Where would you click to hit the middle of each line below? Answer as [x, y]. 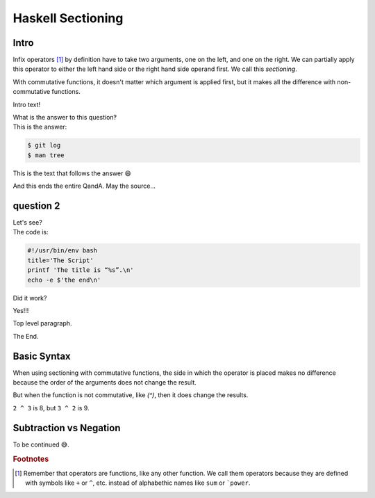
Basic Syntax [42, 356]
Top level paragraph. [42, 323]
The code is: [31, 232]
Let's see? [28, 223]
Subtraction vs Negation [67, 428]
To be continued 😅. [41, 444]
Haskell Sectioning [68, 18]
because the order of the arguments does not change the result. [105, 383]
